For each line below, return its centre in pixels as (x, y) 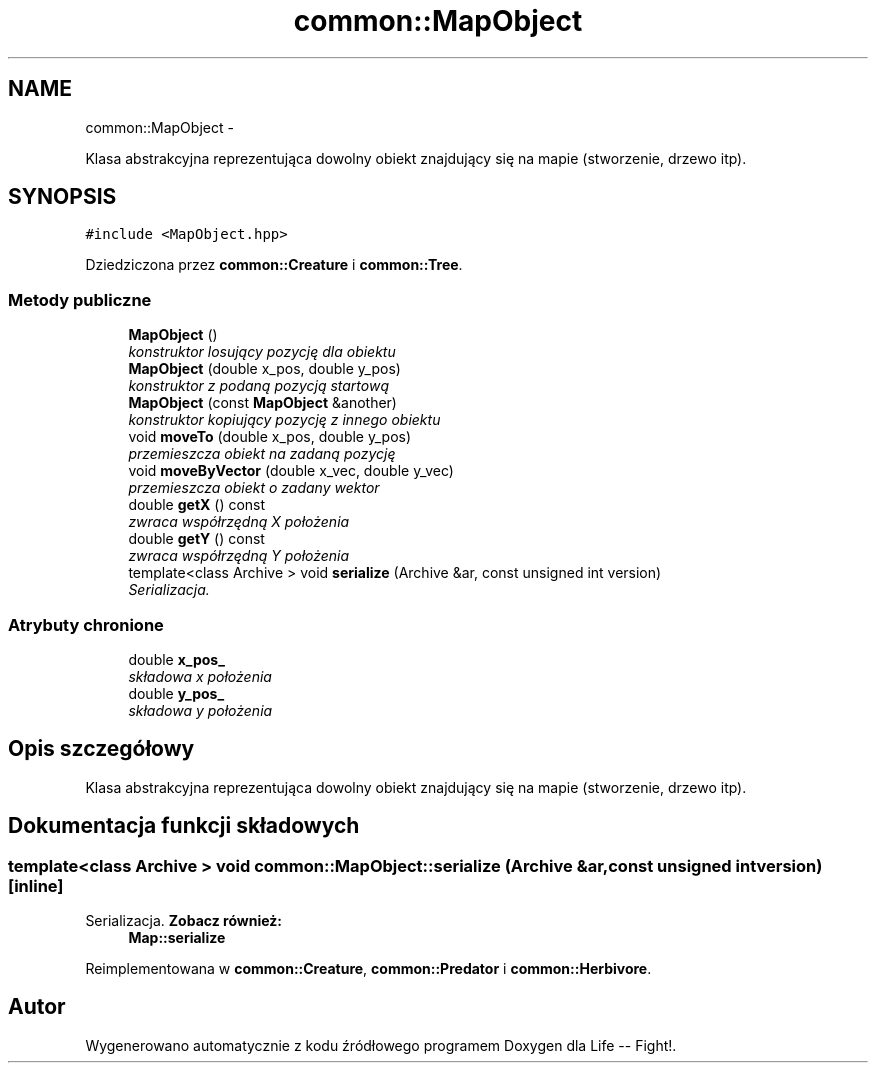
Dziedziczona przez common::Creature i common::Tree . (274, 265)
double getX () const (197, 505)
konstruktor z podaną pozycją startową (258, 386)
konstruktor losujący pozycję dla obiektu (262, 352)
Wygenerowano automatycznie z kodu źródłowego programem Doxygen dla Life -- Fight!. (381, 1045)
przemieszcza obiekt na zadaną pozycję (262, 454)
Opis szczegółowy (101, 749)
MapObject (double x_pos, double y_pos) (264, 369)
